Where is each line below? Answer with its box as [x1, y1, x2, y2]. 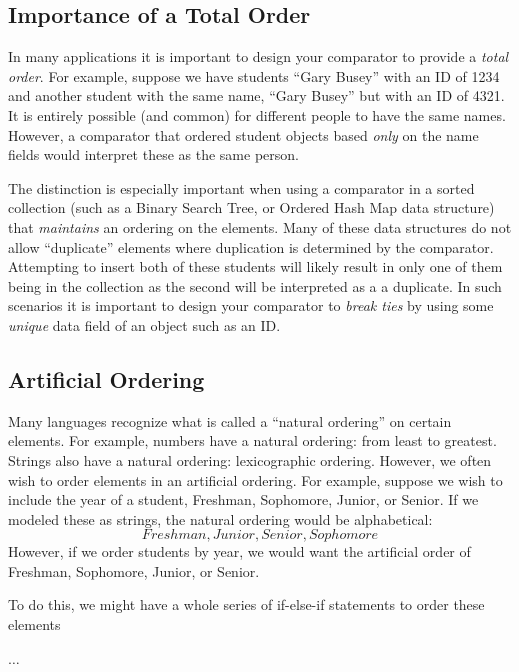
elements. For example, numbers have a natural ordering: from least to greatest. [8, 430, 497, 451]
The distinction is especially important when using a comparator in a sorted [8, 177, 475, 198]
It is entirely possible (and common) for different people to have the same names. [8, 104, 506, 125]
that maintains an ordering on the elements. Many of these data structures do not [8, 216, 512, 237]
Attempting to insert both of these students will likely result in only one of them [8, 256, 503, 277]
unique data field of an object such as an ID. [8, 314, 281, 335]
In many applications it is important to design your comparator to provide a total [8, 46, 509, 67]
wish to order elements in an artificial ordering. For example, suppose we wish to [8, 469, 503, 490]
